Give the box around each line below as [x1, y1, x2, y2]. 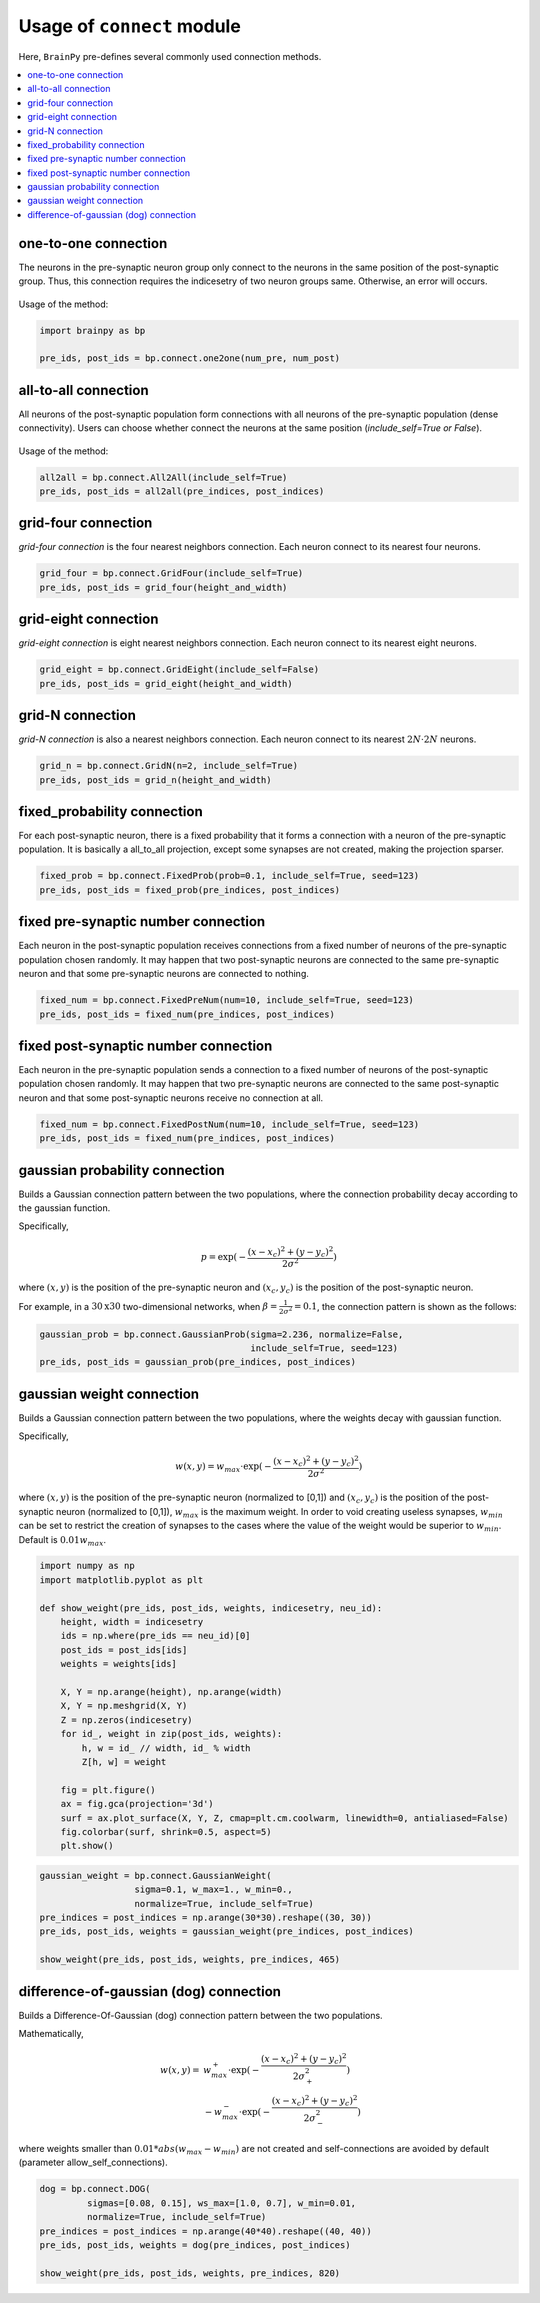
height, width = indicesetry [60, 1616, 204, 1628]
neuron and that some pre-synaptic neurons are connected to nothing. [18, 968, 309, 980]
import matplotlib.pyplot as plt [39, 1574, 204, 1585]
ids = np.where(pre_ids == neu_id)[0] [60, 1630, 251, 1642]
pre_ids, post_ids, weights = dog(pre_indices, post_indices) [39, 2240, 351, 2251]
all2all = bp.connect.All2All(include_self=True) [39, 471, 288, 483]
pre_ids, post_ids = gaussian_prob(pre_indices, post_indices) [39, 1356, 357, 1368]
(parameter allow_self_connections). [18, 2156, 169, 2169]
